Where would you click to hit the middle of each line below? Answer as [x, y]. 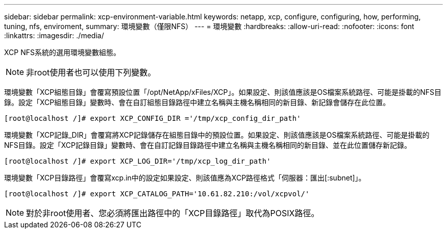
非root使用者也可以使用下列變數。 [91, 72]
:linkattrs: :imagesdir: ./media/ [54, 35]
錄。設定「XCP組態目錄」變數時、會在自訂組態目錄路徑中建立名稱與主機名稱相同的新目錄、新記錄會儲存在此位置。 [197, 102]
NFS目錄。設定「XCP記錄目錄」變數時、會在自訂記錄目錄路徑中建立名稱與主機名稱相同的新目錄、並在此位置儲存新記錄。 [208, 145]
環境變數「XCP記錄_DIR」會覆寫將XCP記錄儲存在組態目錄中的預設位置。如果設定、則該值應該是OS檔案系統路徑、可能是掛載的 [217, 135]
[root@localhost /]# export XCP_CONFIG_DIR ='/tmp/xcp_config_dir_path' [153, 118]
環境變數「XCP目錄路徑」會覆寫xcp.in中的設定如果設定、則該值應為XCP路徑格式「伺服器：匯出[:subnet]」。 [185, 178]
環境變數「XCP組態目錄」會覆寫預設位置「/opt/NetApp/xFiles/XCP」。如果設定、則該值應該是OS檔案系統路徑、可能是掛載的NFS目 [223, 92]
